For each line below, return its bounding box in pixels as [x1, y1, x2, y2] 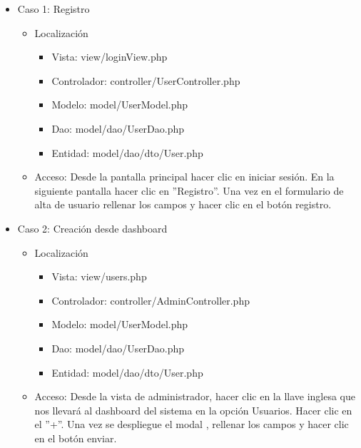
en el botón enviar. [34, 430, 117, 445]
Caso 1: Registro [17, 1, 90, 16]
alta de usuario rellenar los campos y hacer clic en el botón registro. [34, 197, 332, 212]
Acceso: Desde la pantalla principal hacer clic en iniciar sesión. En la [34, 169, 335, 184]
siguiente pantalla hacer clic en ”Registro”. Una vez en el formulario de [34, 183, 344, 198]
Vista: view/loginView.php [51, 49, 168, 64]
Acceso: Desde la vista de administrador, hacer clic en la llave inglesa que [34, 389, 356, 404]
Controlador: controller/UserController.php [51, 73, 240, 88]
